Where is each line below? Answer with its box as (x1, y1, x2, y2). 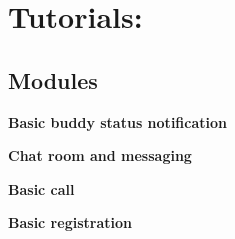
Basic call (8, 178, 75, 199)
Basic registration (8, 212, 132, 233)
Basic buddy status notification (8, 111, 227, 132)
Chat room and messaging (8, 145, 192, 166)
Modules (8, 64, 98, 95)
